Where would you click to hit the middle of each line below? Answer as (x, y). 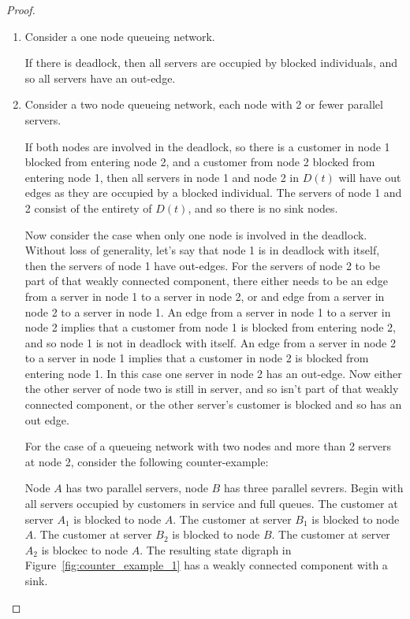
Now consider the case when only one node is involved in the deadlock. (196, 234)
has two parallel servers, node (137, 488)
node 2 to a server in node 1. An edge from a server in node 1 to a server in (208, 311)
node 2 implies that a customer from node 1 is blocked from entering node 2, (210, 327)
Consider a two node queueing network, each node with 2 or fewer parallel (204, 104)
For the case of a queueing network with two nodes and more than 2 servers (208, 446)
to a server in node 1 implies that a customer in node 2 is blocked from (197, 358)
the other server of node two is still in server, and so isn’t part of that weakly (212, 389)
